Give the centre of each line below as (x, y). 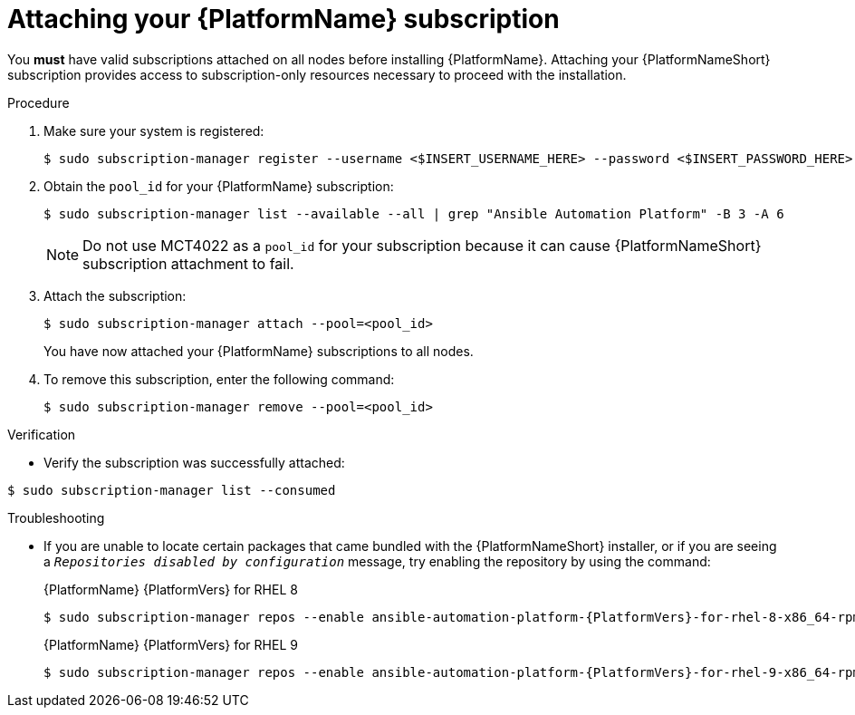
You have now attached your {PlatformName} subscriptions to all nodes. (259, 351)
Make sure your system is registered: (154, 130)
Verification (42, 434)
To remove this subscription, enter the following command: (219, 379)
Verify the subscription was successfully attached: (194, 462)
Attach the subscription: (115, 295)
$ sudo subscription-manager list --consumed (172, 490)
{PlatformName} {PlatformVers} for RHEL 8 (171, 589)
